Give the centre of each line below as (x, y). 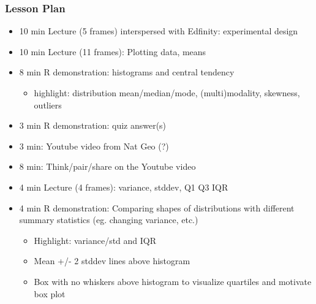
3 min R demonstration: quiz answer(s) (93, 125)
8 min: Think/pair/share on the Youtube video (107, 166)
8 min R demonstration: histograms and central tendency (127, 72)
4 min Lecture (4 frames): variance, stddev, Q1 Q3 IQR (124, 187)
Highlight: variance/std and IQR (95, 240)
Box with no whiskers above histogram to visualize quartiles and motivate (173, 281)
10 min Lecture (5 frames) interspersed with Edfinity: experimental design (159, 31)
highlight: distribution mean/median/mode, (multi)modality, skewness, (167, 93)
